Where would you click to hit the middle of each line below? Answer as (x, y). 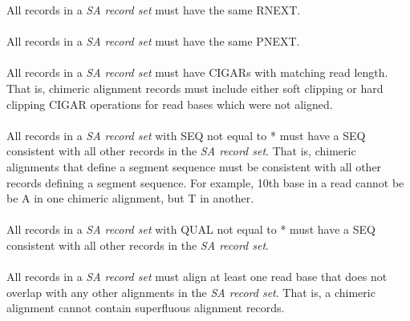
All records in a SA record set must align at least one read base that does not (197, 277)
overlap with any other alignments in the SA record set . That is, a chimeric (191, 292)
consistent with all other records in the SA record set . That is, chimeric (181, 151)
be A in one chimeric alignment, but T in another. (130, 198)
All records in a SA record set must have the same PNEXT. (153, 41)
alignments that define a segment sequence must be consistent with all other (194, 166)
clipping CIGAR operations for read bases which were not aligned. (170, 104)
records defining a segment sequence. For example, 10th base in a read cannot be (205, 182)
